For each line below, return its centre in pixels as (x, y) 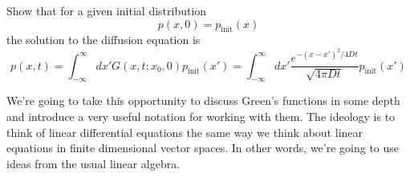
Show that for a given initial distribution (107, 10)
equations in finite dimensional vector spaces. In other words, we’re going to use (203, 148)
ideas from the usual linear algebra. (93, 163)
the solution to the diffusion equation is (104, 40)
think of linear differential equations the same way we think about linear (185, 132)
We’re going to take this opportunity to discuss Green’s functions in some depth (203, 101)
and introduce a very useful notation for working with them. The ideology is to (201, 116)
